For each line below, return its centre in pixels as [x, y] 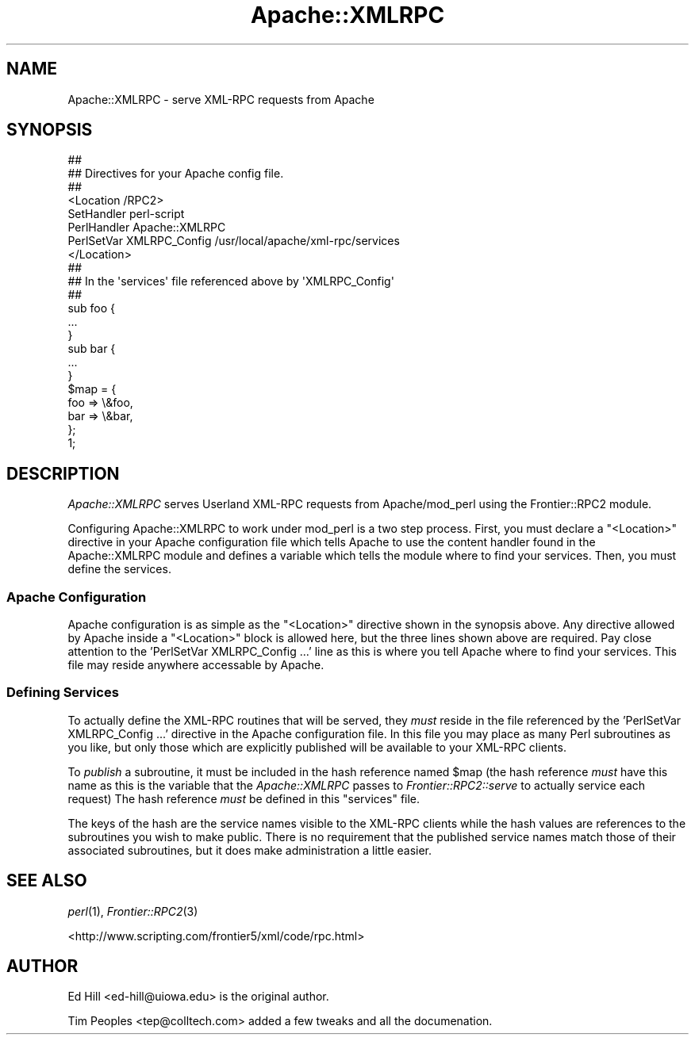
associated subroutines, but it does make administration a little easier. [250, 850]
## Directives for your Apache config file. [176, 174]
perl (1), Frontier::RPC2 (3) [133, 911]
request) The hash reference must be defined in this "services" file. [244, 798]
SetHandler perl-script [126, 214]
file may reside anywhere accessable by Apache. [196, 665]
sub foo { [92, 308]
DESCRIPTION [63, 473]
